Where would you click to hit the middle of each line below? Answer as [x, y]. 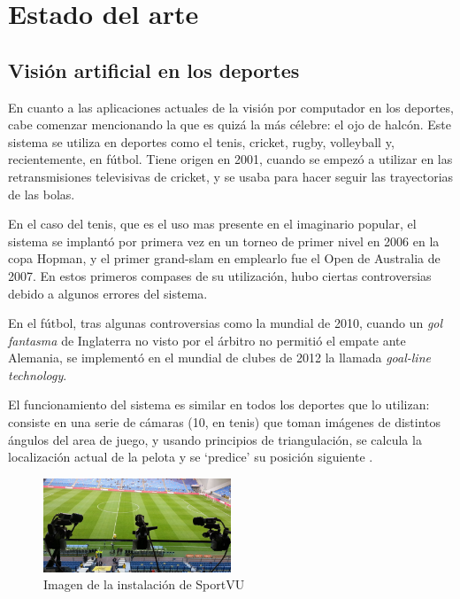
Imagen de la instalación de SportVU [144, 584]
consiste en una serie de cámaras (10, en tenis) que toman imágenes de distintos [225, 422]
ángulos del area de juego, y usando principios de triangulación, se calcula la [215, 439]
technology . [38, 374]
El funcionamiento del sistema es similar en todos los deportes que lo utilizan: [219, 405]
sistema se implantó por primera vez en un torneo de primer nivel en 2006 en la [224, 241]
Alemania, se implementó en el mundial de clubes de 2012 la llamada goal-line [219, 358]
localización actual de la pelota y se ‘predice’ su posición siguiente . [191, 457]
